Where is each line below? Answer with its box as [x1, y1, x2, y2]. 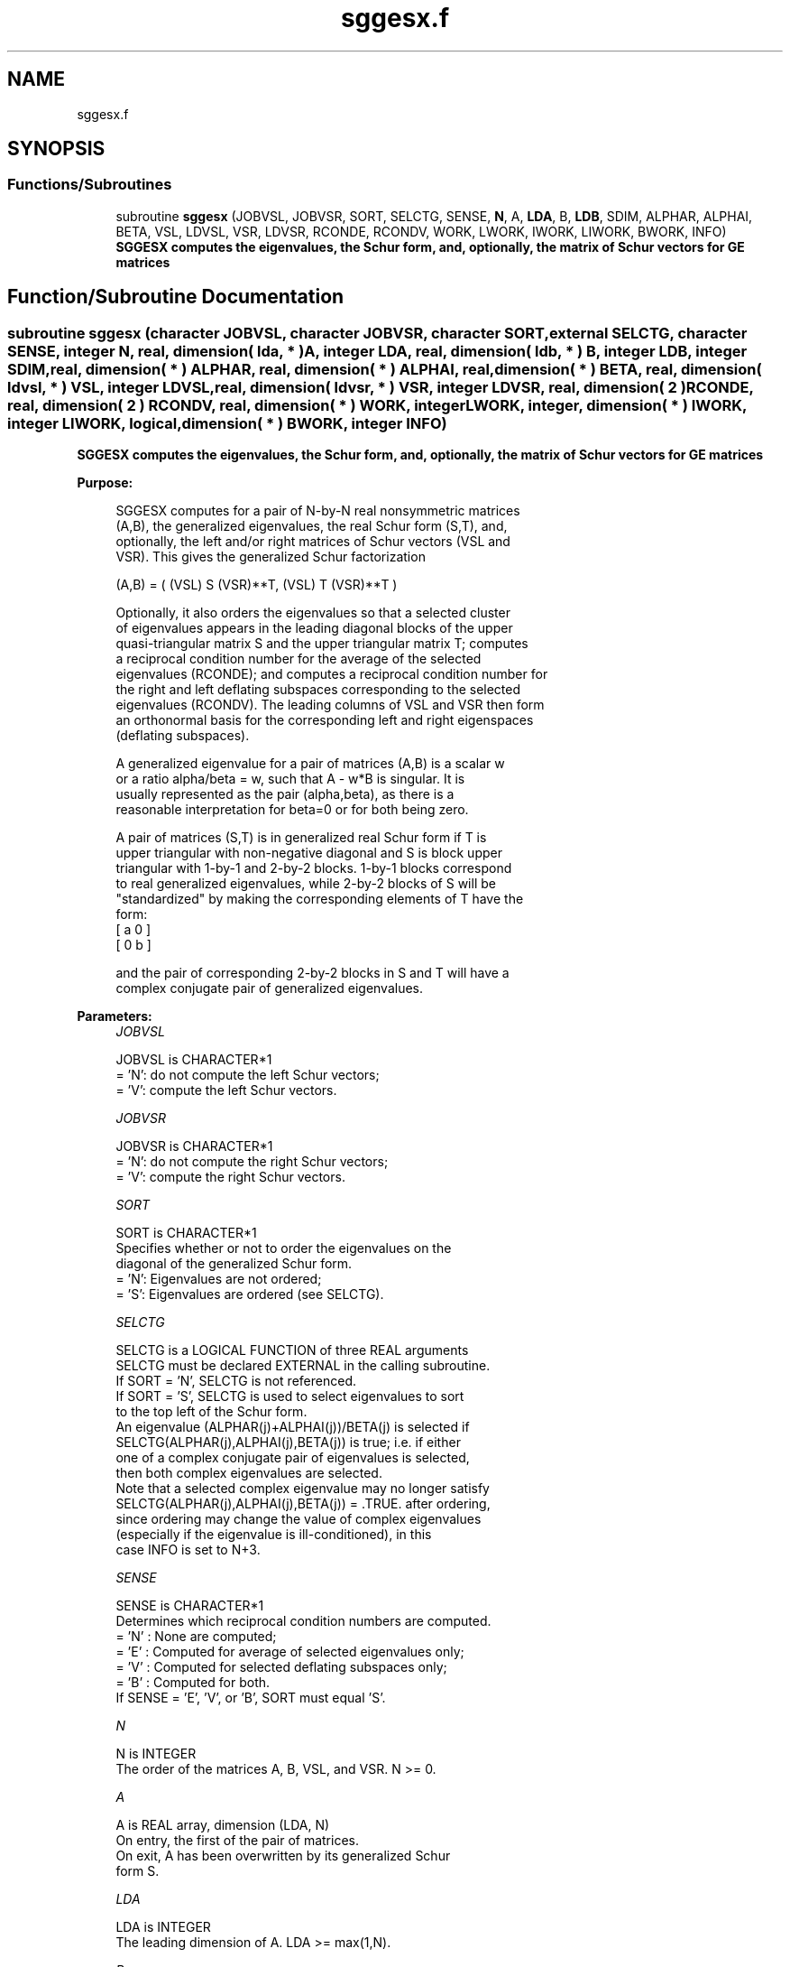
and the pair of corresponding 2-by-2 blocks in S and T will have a [115, 965, 510, 981]
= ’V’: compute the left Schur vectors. [115, 1082, 337, 1099]
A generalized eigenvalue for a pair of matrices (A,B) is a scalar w [115, 756, 505, 772]
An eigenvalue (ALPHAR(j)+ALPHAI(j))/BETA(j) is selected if [115, 1419, 470, 1435]
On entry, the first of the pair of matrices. [115, 1832, 359, 1849]
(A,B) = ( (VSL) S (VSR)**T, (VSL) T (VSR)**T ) [115, 577, 398, 593]
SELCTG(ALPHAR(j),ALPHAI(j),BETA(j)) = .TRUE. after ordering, [115, 1496, 491, 1512]
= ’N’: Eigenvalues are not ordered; [115, 1271, 322, 1287]
